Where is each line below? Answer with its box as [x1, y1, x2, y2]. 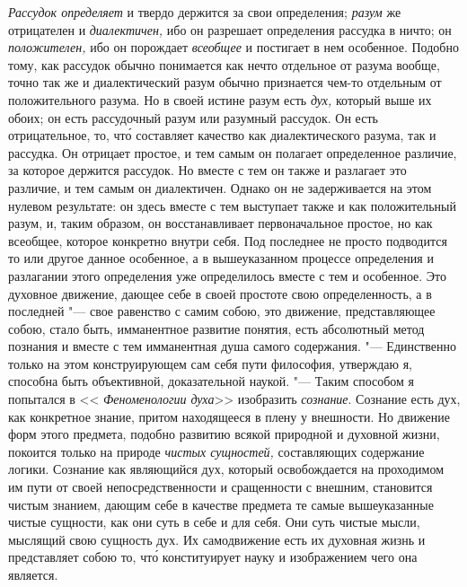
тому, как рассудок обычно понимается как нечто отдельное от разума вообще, [8, 55, 440, 74]
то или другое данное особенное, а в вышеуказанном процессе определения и [8, 249, 434, 267]
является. [8, 565, 58, 583]
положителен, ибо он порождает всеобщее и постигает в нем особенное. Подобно [8, 38, 459, 57]
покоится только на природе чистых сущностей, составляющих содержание [8, 442, 425, 460]
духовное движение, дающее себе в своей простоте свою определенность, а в [8, 284, 432, 302]
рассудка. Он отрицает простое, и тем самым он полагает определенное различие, [8, 143, 457, 162]
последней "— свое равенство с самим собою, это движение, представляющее [8, 302, 436, 320]
